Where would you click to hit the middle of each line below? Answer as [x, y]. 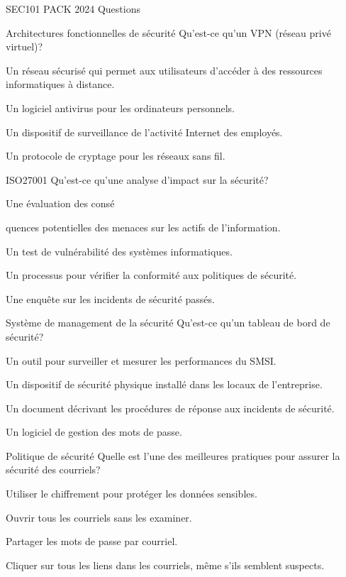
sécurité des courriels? [53, 469]
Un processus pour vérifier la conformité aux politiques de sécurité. [151, 275]
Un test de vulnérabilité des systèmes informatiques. [119, 251]
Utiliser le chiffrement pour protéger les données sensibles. [132, 494]
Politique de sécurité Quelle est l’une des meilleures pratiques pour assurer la [173, 455]
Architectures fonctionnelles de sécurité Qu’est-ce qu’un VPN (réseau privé [168, 32]
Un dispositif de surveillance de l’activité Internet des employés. [144, 132]
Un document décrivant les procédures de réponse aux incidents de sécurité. [170, 408]
